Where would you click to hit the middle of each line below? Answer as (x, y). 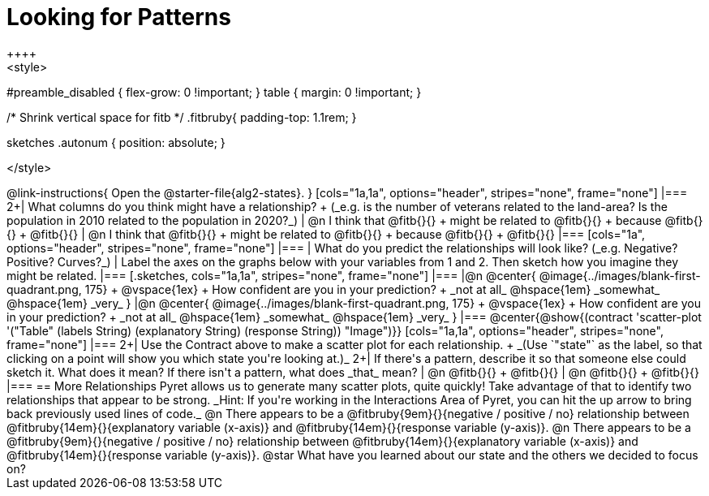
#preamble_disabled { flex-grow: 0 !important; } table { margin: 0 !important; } (214, 92)
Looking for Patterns (119, 17)
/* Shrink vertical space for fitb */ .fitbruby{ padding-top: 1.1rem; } (182, 117)
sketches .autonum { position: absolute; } (116, 142)
